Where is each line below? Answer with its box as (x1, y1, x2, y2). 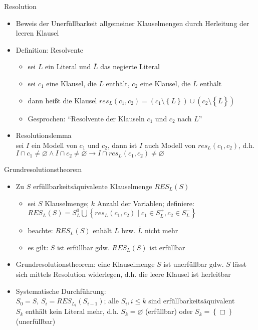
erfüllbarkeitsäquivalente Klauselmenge (33, 181, 152, 191)
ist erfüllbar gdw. (57, 242, 110, 252)
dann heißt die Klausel (28, 95, 97, 105)
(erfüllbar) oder (145, 306, 193, 316)
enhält (93, 225, 112, 236)
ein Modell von (31, 139, 77, 150)
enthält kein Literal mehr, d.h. (25, 306, 119, 316)
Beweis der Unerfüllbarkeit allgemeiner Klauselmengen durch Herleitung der (16, 18, 249, 28)
